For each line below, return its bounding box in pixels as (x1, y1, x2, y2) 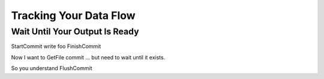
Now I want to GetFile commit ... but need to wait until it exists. (11, 53, 166, 61)
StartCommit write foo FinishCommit (11, 43, 101, 50)
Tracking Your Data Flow (11, 9, 136, 22)
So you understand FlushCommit (11, 65, 92, 72)
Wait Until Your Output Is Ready (11, 26, 139, 37)
